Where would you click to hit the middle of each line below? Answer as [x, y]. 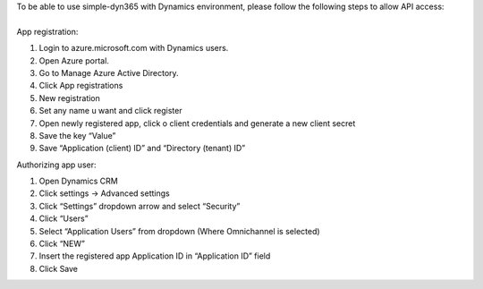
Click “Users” [64, 218]
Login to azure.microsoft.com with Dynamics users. [134, 48]
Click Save [59, 268]
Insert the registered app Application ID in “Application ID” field [155, 256]
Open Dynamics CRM [78, 181]
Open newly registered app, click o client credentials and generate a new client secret [197, 123]
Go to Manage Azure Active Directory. [109, 72]
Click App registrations [81, 86]
